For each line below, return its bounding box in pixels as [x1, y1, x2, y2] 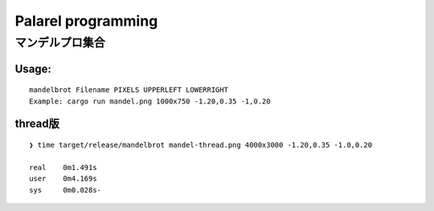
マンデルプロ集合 [14, 35, 106, 50]
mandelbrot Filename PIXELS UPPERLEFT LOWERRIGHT [29, 85, 229, 95]
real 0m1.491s [29, 163, 97, 172]
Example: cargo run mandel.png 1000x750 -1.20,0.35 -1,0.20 [29, 96, 271, 106]
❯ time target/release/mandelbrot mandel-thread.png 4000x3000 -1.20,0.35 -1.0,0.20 [29, 140, 373, 150]
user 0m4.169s [29, 174, 97, 184]
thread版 [14, 117, 59, 131]
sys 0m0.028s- [29, 185, 102, 194]
